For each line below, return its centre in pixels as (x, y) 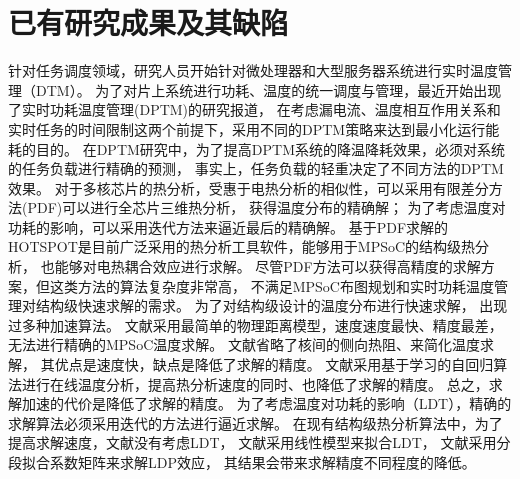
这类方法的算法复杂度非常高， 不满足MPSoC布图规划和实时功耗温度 (271, 285)
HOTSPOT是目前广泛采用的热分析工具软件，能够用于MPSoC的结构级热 (242, 246)
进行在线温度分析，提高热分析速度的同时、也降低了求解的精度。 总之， (255, 383)
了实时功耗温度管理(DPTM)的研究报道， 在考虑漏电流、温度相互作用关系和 (254, 109)
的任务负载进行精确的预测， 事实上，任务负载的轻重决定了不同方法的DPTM (256, 168)
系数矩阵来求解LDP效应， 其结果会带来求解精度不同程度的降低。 (262, 462)
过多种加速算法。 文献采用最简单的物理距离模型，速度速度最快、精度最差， (255, 324)
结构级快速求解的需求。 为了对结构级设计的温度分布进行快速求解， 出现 (271, 305)
